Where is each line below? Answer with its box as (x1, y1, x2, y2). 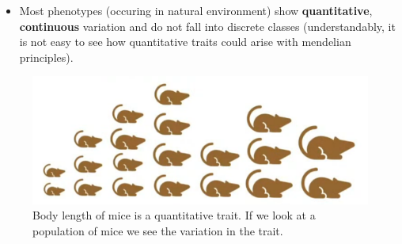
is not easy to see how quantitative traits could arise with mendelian (19, 33, 351, 50)
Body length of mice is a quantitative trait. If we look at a (32, 207, 316, 223)
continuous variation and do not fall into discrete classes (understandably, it (19, 17, 396, 34)
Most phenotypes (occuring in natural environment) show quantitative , (19, 2, 373, 18)
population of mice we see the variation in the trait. (32, 223, 283, 239)
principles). (19, 48, 74, 65)
